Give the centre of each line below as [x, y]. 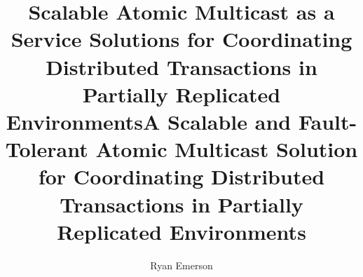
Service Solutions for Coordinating [181, 39]
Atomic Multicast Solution [227, 149]
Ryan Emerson [181, 265]
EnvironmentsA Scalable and [149, 121]
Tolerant [47, 149]
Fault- [328, 121]
